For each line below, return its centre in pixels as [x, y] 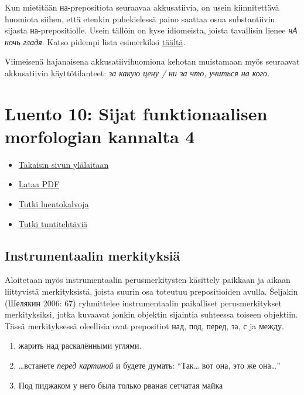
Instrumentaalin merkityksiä [93, 255]
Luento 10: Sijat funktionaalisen [136, 113]
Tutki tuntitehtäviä [53, 223]
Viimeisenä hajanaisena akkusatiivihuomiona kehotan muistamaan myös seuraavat [152, 61]
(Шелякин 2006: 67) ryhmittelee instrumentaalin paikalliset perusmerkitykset [143, 303]
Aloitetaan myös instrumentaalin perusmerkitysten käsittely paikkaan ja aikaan [148, 280]
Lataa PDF [39, 184]
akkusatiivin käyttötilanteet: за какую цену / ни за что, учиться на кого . [137, 72]
